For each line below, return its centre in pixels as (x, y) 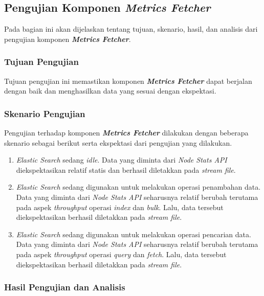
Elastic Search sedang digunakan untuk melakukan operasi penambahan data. (138, 187)
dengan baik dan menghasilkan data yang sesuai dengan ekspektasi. (110, 91)
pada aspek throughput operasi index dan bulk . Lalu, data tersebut (120, 207)
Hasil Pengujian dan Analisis (65, 287)
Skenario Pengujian (45, 113)
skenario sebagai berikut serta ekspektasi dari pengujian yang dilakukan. (118, 142)
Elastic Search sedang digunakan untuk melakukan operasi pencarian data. (134, 234)
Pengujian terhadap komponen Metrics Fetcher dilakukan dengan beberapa (126, 133)
